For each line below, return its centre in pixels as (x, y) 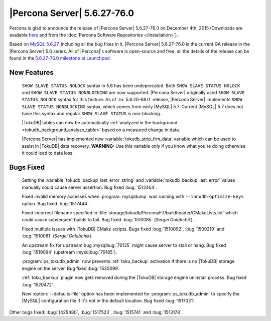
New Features (31, 72)
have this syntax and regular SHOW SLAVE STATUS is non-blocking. (92, 114)
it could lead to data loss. (48, 153)
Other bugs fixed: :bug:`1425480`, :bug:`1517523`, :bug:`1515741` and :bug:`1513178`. (96, 312)
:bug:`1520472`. (38, 284)
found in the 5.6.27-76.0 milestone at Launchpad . (60, 58)
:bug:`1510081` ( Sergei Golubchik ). (57, 236)
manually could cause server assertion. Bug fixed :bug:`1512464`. (90, 187)
